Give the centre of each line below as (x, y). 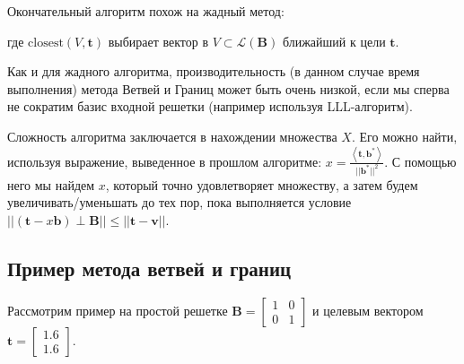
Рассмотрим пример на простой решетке (118, 310)
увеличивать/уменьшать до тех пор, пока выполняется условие (179, 202)
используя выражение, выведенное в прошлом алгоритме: (165, 161)
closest (46, 43)
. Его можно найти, (404, 136)
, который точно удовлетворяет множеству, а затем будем (262, 184)
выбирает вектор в (158, 41)
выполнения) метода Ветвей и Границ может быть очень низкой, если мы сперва (228, 88)
